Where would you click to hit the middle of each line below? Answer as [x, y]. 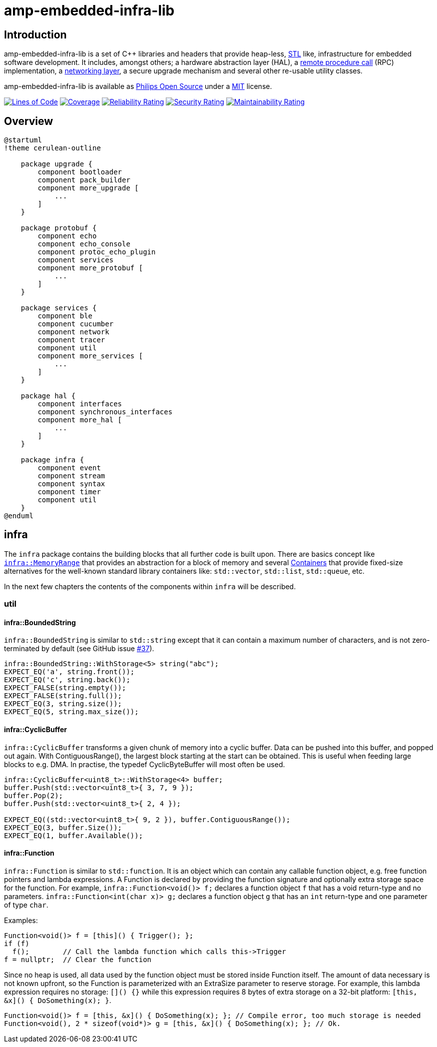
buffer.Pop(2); [34, 795]
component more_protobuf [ [90, 268]
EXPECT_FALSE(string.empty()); [65, 688]
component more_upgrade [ [88, 188]
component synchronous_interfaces [105, 412]
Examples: [21, 920]
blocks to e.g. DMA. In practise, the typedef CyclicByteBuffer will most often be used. [145, 764]
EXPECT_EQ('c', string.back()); [67, 680]
